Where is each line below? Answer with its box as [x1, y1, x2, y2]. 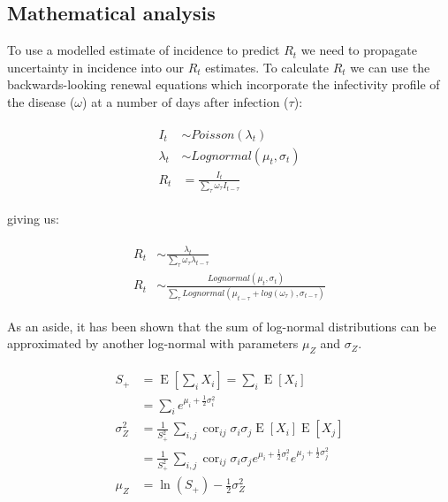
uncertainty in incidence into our [7, 57, 184, 76]
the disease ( [7, 92, 75, 110]
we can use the [350, 57, 430, 76]
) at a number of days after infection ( [82, 92, 289, 110]
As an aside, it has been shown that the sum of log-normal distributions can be [7, 316, 437, 335]
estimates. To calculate [205, 57, 330, 76]
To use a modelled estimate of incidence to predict [7, 41, 280, 59]
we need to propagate [300, 41, 417, 59]
